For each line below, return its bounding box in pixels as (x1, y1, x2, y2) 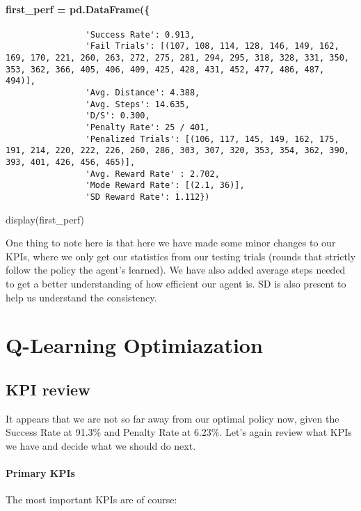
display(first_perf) (6, 212, 85, 226)
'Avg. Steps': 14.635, (85, 99, 190, 109)
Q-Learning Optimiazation (6, 331, 263, 359)
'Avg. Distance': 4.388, (85, 88, 200, 98)
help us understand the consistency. (6, 290, 157, 304)
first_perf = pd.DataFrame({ (6, 1, 150, 16)
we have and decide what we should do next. (6, 438, 196, 453)
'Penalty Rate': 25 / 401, (85, 123, 210, 133)
